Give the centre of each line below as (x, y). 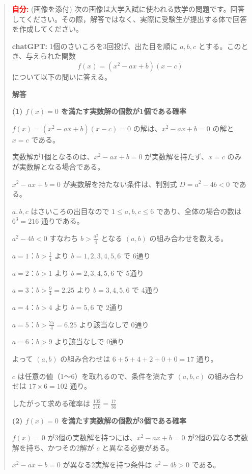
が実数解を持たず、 (177, 157)
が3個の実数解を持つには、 (92, 437)
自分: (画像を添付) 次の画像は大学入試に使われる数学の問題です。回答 (128, 9)
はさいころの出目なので (70, 211)
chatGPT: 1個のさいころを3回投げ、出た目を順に (95, 46)
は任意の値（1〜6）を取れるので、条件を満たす (96, 376)
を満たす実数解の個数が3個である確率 (124, 420)
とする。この (220, 46)
